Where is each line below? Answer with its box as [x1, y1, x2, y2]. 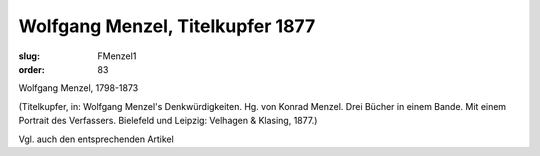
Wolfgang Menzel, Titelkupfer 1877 [18, 15, 316, 37]
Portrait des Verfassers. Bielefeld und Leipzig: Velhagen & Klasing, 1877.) [18, 115, 318, 127]
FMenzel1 [97, 50, 137, 62]
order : [18, 63, 45, 75]
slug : [18, 50, 40, 62]
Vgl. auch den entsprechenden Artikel [18, 133, 174, 145]
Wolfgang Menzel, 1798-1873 [18, 82, 139, 94]
